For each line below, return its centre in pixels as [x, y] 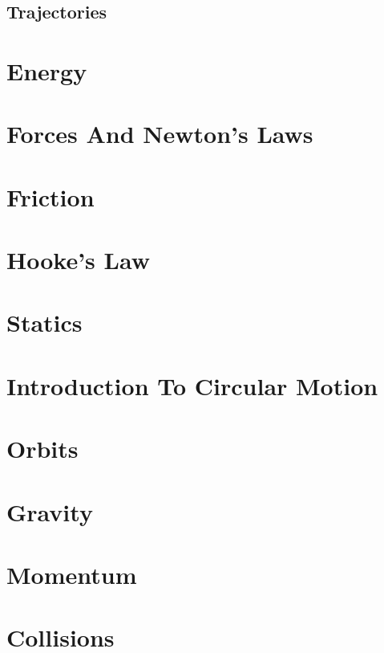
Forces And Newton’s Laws [160, 134]
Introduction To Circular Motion [192, 385]
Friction [51, 196]
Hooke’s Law [78, 260]
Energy [47, 70]
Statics [44, 322]
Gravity [50, 511]
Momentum [72, 574]
